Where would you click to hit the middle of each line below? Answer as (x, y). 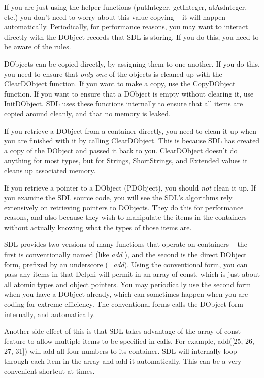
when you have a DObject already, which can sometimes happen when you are (126, 294)
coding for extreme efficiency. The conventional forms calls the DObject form (124, 304)
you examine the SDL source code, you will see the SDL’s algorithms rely (118, 197)
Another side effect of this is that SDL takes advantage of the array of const (122, 331)
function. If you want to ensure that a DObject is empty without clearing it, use (129, 93)
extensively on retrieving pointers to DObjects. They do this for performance (124, 207)
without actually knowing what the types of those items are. (98, 227)
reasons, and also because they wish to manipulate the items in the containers (125, 217)
